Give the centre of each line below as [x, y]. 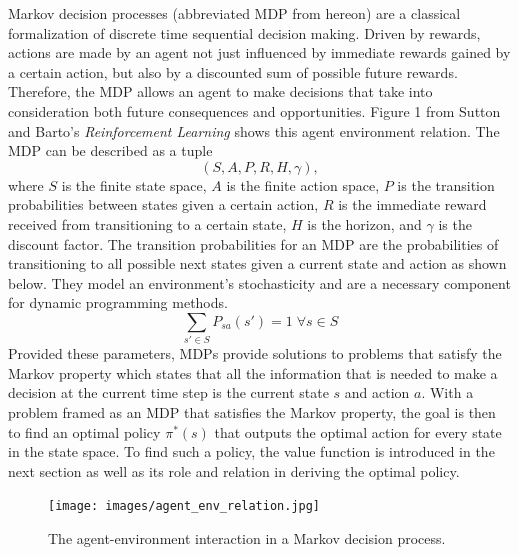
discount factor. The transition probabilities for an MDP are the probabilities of [253, 243]
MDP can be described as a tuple [110, 150]
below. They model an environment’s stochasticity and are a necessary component [259, 282]
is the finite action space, [303, 184]
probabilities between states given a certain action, [163, 204]
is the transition [446, 184]
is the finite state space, [134, 184]
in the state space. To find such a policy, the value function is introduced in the [251, 451]
